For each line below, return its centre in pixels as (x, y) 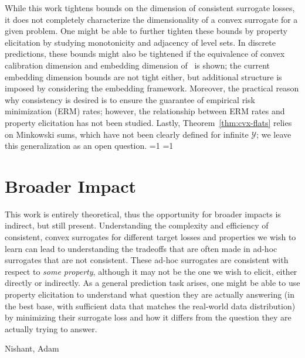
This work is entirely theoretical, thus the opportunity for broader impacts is (143, 214)
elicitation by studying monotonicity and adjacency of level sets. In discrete (140, 42)
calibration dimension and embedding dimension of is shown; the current (137, 65)
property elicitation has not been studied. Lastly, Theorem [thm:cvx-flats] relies (148, 122)
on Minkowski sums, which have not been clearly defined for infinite (127, 134)
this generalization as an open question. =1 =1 (89, 146)
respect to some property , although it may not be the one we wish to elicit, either (151, 271)
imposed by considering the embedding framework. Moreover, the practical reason (152, 88)
